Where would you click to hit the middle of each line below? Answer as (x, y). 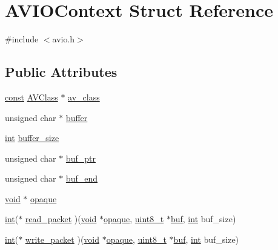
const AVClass (31, 97)
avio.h (64, 39)
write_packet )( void (62, 239)
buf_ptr (81, 158)
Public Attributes (61, 72)
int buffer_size (32, 138)
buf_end (81, 178)
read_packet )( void (61, 219)
